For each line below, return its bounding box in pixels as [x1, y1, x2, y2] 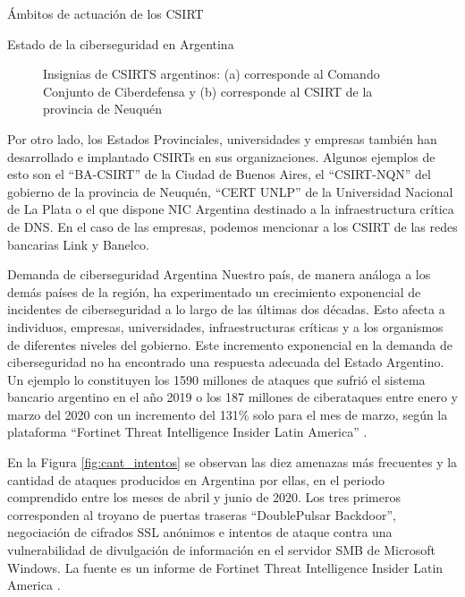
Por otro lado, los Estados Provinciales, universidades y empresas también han [7, 129, 437, 148]
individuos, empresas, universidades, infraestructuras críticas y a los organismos [7, 317, 444, 336]
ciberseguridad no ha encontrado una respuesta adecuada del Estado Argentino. [7, 353, 444, 371]
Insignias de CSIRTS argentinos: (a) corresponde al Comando [43, 64, 380, 83]
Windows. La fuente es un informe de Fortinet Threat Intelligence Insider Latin [7, 558, 444, 576]
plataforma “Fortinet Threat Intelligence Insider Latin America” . [7, 422, 368, 441]
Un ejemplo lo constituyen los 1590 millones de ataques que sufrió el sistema [7, 370, 426, 388]
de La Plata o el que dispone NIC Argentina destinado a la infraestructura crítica [7, 200, 454, 218]
